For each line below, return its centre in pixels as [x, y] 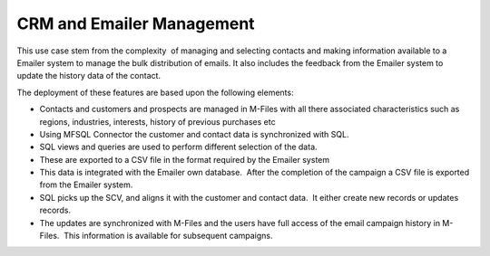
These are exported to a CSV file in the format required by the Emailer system [185, 159]
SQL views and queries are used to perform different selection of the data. [178, 147]
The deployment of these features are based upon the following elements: [155, 92]
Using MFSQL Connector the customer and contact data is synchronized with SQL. [194, 134]
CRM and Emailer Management [136, 24]
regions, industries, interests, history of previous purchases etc [157, 121]
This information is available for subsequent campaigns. [168, 236]
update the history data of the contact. [89, 76]
